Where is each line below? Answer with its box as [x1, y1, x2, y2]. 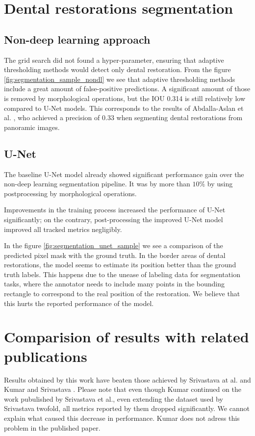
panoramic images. [4, 122, 60, 132]
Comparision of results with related [4, 327, 249, 347]
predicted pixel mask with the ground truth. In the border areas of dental [4, 250, 226, 260]
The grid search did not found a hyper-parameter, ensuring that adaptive [4, 54, 224, 65]
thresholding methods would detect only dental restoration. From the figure [4, 64, 231, 75]
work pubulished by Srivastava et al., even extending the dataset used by [4, 393, 223, 404]
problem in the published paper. [4, 422, 101, 433]
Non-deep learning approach [4, 31, 151, 47]
